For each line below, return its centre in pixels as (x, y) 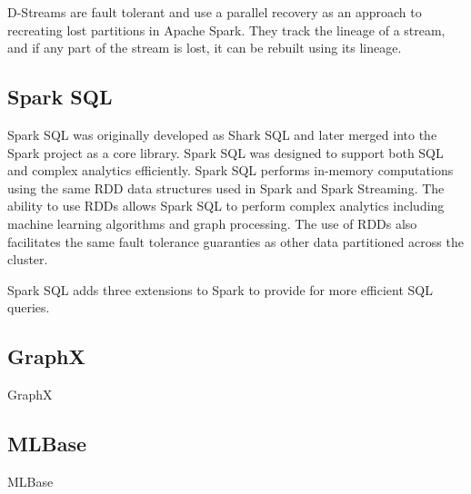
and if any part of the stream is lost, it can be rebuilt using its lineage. (205, 48)
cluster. (28, 259)
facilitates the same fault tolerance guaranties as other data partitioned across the (235, 241)
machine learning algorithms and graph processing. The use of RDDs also (212, 223)
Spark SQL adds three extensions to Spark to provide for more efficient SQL (220, 289)
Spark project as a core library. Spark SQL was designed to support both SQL (225, 152)
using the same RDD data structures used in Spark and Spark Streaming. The (226, 188)
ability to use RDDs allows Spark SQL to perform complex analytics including (226, 206)
